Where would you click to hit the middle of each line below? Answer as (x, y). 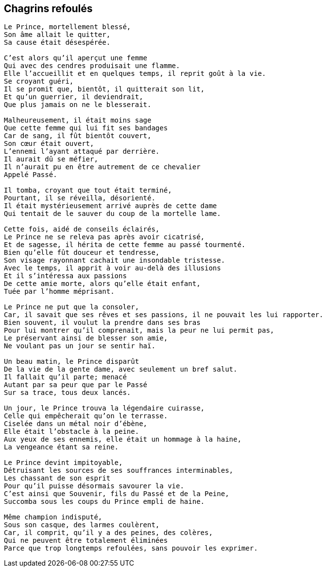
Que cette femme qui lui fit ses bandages (86, 128)
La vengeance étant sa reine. (61, 447)
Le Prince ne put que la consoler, (72, 307)
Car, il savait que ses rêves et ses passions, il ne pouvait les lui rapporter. (164, 315)
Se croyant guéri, (39, 81)
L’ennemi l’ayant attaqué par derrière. (82, 152)
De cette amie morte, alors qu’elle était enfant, (102, 284)
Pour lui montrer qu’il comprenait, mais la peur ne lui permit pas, (139, 330)
